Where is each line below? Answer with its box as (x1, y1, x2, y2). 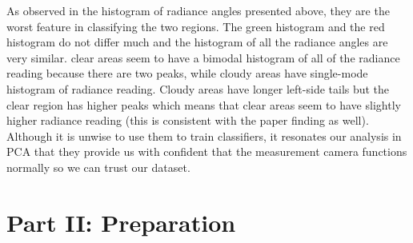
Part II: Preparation (6, 205, 236, 238)
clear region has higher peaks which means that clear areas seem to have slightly (6, 96, 401, 113)
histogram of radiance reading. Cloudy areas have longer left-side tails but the (6, 80, 390, 97)
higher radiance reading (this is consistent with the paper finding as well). (6, 112, 369, 129)
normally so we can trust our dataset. (6, 158, 190, 175)
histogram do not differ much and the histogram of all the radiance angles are (6, 34, 388, 50)
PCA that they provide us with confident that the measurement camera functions (6, 143, 407, 160)
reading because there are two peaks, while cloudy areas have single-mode (6, 65, 368, 82)
